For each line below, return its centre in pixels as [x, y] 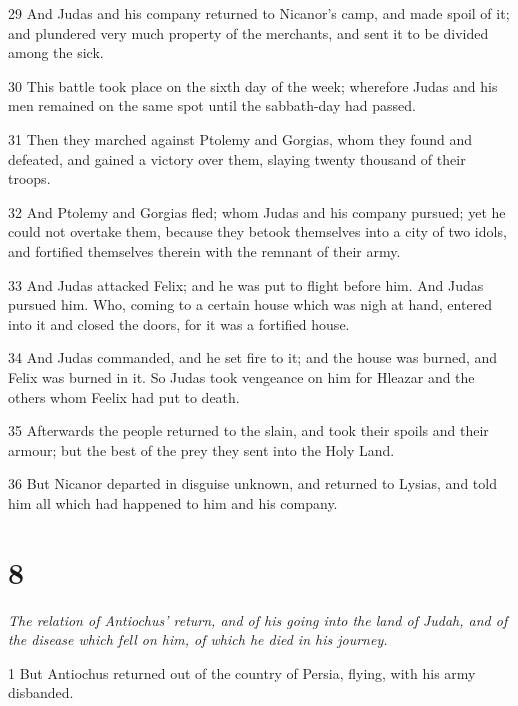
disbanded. [41, 692]
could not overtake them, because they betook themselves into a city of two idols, [257, 231]
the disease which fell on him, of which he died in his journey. [198, 639]
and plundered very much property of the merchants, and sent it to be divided [248, 32]
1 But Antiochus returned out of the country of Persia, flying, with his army [242, 672]
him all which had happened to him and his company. [173, 502]
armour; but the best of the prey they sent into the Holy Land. [201, 449]
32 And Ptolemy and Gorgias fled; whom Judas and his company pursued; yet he [257, 211]
